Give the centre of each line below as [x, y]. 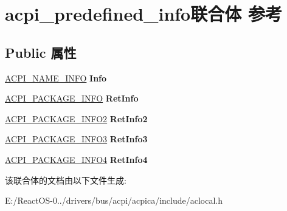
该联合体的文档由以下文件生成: [66, 180]
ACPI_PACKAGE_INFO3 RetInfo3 [76, 139]
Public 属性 [41, 52]
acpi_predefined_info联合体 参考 [143, 14]
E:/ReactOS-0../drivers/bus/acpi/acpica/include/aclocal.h [114, 200]
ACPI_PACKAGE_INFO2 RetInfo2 [76, 118]
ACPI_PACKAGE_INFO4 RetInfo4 [76, 159]
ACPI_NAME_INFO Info [56, 78]
